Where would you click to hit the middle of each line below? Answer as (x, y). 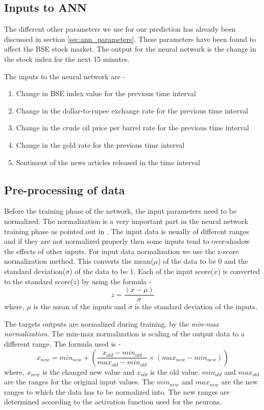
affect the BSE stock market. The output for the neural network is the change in (130, 49)
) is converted (239, 271)
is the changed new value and (89, 371)
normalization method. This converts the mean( (79, 261)
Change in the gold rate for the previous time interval (100, 144)
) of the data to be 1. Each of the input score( (142, 271)
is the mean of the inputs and (80, 306)
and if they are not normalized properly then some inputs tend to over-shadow (127, 241)
